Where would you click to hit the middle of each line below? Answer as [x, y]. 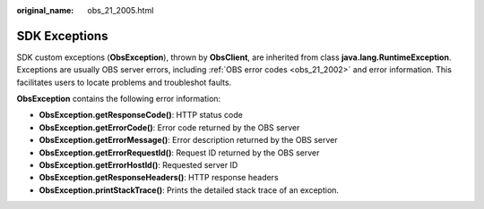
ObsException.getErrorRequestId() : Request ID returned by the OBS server [179, 153]
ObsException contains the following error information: [119, 99]
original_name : [45, 10]
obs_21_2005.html [121, 10]
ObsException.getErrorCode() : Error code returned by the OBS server [169, 127]
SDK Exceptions [62, 36]
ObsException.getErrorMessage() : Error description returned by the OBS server [188, 140]
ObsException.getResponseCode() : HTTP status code [141, 115]
